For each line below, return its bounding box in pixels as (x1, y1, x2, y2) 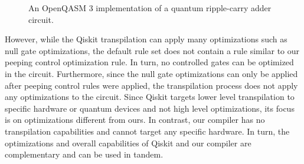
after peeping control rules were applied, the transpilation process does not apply (5, 79, 298, 91)
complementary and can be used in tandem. (5, 148, 164, 160)
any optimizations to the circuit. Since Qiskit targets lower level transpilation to (5, 91, 295, 103)
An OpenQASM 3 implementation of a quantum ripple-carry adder (28, 2, 272, 14)
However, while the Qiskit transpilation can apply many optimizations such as (5, 33, 287, 45)
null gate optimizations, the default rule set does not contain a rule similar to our (5, 44, 300, 56)
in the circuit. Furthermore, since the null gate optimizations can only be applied (5, 67, 298, 79)
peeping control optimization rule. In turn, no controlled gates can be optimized (5, 56, 294, 68)
